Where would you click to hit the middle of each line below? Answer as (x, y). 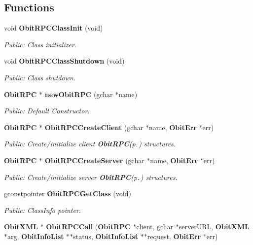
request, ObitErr (174, 236)
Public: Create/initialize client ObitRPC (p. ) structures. (90, 144)
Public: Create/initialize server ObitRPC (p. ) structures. (91, 177)
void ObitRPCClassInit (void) (54, 28)
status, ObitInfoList (106, 236)
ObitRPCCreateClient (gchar (94, 127)
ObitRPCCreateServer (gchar (94, 160)
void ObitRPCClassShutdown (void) (64, 61)
